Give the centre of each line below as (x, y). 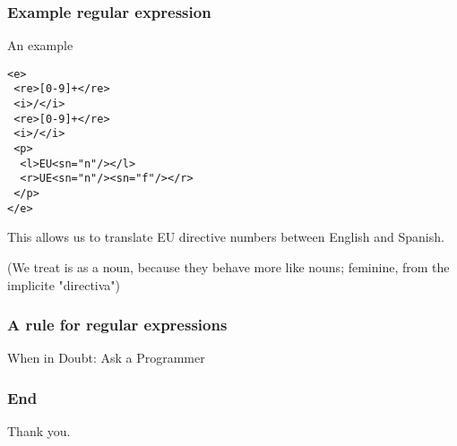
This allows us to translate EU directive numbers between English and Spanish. (226, 237)
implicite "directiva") (64, 284)
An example (40, 45)
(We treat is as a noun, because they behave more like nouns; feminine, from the (228, 266)
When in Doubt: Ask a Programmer (106, 358)
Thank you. (39, 431)
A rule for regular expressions (117, 325)
